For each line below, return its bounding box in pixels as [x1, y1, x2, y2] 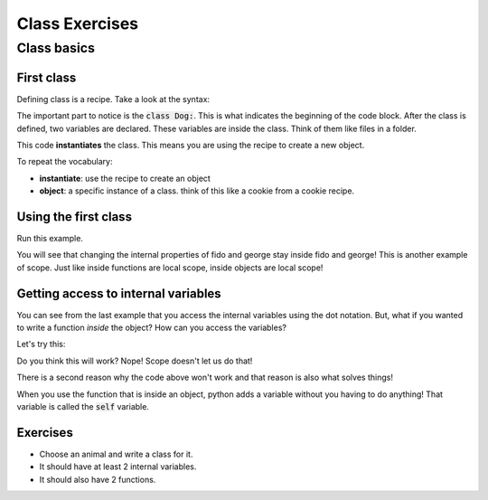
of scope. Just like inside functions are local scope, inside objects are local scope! [16, 262, 324, 273]
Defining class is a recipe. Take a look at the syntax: [16, 93, 211, 104]
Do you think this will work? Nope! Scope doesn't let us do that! [16, 355, 253, 366]
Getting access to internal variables [16, 286, 221, 301]
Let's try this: [16, 339, 66, 350]
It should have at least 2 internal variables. [39, 461, 197, 472]
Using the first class [16, 209, 133, 224]
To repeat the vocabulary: [16, 156, 113, 167]
